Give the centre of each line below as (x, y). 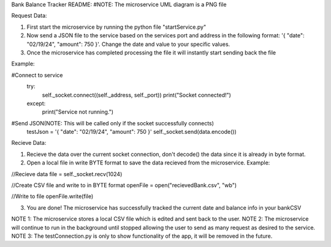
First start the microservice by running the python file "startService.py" (116, 27)
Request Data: (29, 16)
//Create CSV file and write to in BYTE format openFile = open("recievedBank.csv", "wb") (124, 185)
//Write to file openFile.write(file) (52, 196)
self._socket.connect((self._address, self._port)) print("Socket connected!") (136, 95)
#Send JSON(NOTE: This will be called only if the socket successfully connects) (113, 123)
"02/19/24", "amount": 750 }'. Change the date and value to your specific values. (128, 44)
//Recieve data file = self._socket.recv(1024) (67, 174)
